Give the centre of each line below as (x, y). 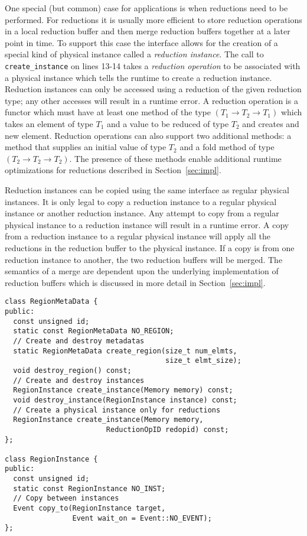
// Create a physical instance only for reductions (117, 410)
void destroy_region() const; (72, 370)
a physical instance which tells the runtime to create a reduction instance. (138, 77)
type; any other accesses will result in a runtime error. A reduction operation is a (151, 100)
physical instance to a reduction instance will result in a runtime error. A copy (147, 224)
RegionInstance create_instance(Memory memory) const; (123, 390)
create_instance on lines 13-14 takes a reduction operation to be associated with (153, 65)
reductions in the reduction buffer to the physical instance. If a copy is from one (150, 247)
